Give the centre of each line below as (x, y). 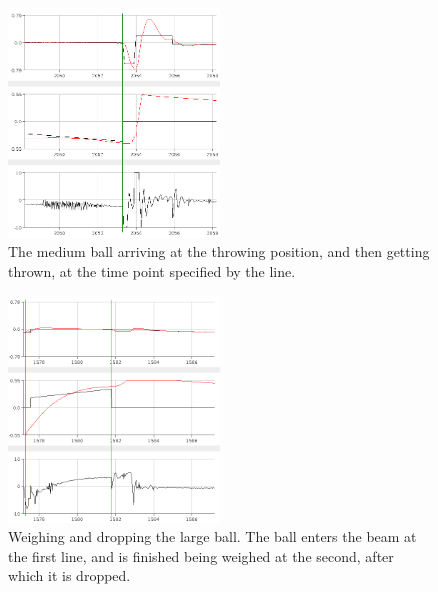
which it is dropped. (69, 575)
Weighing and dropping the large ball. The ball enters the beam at (212, 536)
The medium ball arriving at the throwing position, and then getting (219, 251)
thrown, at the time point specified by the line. (152, 271)
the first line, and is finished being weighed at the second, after (201, 555)
